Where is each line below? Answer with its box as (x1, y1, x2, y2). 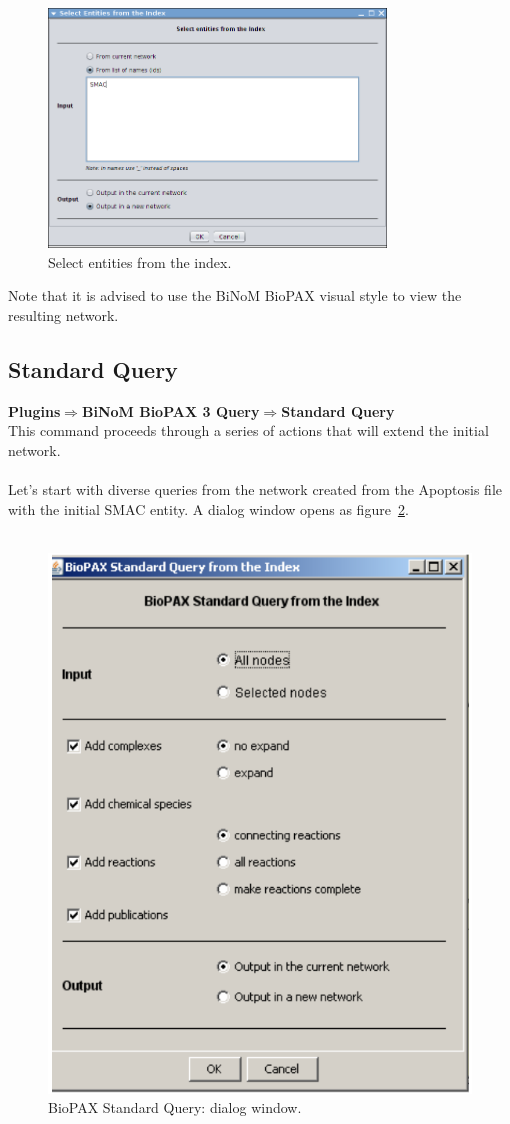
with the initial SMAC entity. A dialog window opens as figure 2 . (8, 498, 409, 519)
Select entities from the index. (48, 251, 232, 272)
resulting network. (8, 305, 119, 326)
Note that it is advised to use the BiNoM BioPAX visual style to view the (8, 285, 462, 306)
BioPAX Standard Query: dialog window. (48, 1097, 302, 1118)
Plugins (8, 400, 61, 421)
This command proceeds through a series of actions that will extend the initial (8, 420, 489, 441)
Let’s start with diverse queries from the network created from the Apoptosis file (8, 479, 503, 500)
